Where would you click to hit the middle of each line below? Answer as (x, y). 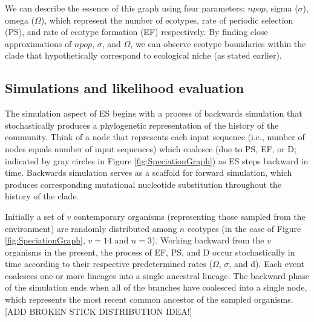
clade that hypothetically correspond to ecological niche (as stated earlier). (143, 55)
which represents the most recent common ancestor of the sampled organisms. (149, 299)
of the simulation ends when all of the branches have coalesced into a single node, (156, 287)
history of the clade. (42, 196)
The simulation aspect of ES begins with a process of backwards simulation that (154, 113)
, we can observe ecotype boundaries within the (218, 43)
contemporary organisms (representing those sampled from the (189, 216)
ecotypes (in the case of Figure (244, 228)
